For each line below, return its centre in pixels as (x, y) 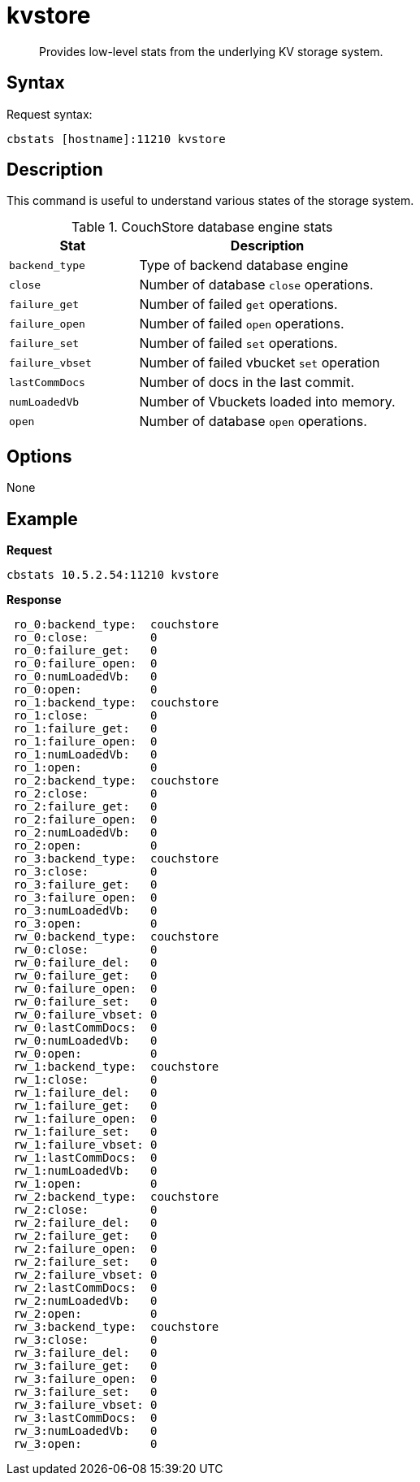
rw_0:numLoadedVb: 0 (85, 1041)
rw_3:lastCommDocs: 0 (85, 1418)
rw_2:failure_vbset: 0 (85, 1275)
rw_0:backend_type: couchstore (116, 937)
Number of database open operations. (253, 422)
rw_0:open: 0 (85, 1054)
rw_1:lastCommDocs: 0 (85, 1158)
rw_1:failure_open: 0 (85, 1119)
